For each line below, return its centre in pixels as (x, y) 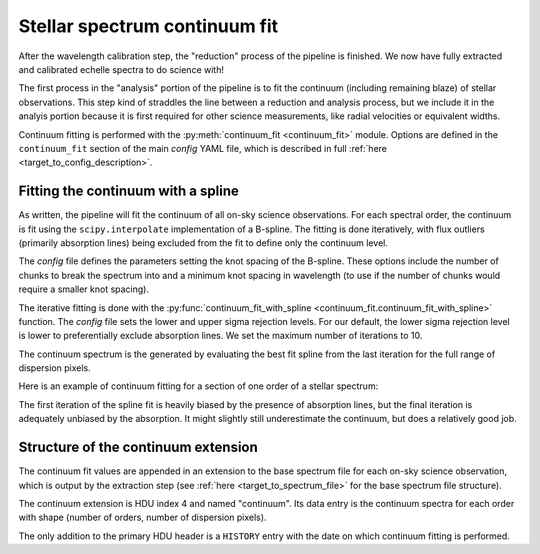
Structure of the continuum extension (138, 447)
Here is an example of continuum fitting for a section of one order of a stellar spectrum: (198, 386)
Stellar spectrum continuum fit (148, 26)
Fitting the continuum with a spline (128, 191)
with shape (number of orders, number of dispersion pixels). (142, 517)
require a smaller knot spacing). (84, 289)
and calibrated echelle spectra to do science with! (121, 69)
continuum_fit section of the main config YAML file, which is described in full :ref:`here (203, 148)
